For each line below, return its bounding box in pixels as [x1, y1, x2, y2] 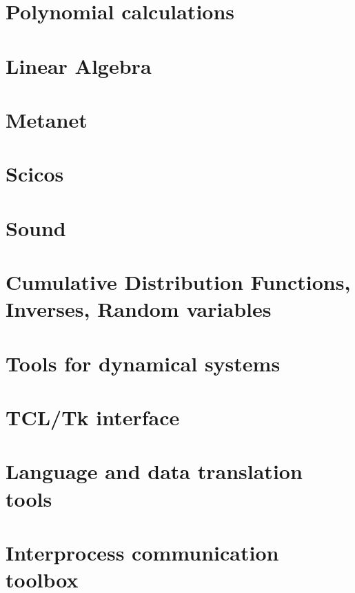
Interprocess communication [6, 538, 279, 566]
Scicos [6, 159, 64, 188]
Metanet [6, 105, 88, 133]
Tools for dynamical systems [6, 349, 281, 377]
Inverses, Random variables [6, 295, 272, 323]
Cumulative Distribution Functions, [6, 268, 351, 296]
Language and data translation [6, 457, 303, 485]
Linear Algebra [6, 51, 152, 79]
